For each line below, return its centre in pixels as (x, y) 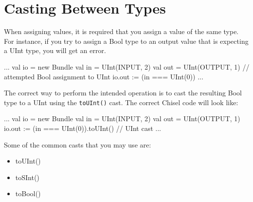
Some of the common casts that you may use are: (78, 144)
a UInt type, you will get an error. (55, 50)
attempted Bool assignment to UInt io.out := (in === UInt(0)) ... (104, 76)
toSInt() (27, 177)
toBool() (28, 193)
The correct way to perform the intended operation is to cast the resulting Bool (123, 93)
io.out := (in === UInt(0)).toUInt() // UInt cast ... (83, 128)
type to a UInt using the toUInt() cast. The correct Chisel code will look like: (121, 102)
